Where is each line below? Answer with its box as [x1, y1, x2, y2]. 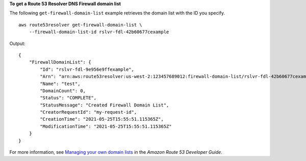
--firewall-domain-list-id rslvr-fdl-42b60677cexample [29, 29, 169, 35]
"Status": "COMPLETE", [40, 95, 97, 101]
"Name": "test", [40, 81, 81, 87]
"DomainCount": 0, [40, 88, 86, 94]
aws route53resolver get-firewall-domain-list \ [18, 22, 142, 28]
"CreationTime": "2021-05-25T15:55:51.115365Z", [40, 116, 164, 122]
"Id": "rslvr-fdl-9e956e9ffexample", [40, 66, 135, 72]
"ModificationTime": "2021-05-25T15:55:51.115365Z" [40, 123, 172, 129]
